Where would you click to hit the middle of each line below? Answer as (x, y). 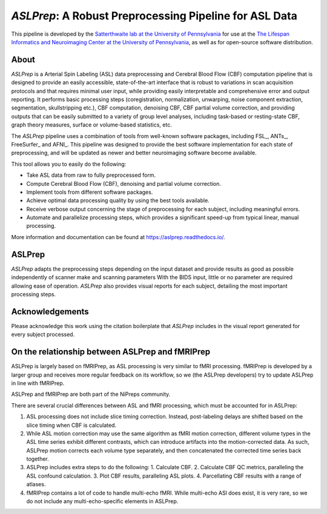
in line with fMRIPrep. (38, 383)
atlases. (36, 484)
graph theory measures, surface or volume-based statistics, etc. (91, 125)
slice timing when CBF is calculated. (71, 425)
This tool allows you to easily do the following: (69, 164)
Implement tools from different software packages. (90, 192)
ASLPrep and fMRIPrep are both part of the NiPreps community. (91, 394)
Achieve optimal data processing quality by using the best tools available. (118, 200)
